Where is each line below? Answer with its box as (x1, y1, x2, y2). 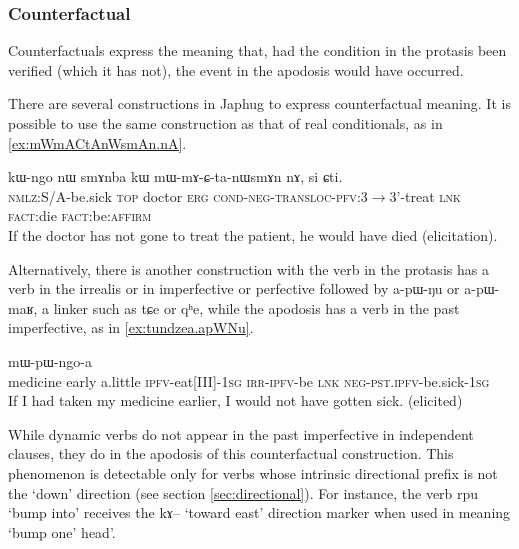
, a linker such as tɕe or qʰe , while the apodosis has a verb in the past (33, 297, 460, 318)
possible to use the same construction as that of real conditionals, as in (8, 113, 443, 133)
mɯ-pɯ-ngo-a (8, 350, 92, 371)
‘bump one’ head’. (8, 521, 116, 542)
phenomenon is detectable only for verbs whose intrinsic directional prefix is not (8, 462, 498, 483)
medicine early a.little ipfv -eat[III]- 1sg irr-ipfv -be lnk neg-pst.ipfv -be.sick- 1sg (8, 370, 490, 391)
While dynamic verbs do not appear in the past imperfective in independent (8, 423, 474, 444)
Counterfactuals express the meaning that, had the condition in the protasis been (8, 40, 507, 61)
